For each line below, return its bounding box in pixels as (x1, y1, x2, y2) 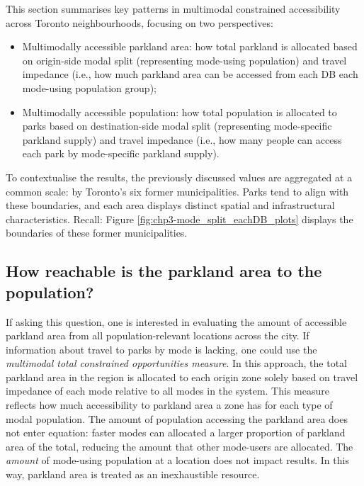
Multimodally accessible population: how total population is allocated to (22, 104, 337, 119)
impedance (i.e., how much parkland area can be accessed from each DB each (22, 67, 358, 81)
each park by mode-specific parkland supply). (22, 146, 220, 161)
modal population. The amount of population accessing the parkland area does (6, 411, 348, 426)
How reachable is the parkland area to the (6, 260, 322, 282)
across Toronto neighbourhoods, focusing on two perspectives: (6, 15, 273, 30)
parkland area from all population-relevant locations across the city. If (6, 328, 309, 343)
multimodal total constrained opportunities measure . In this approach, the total (6, 356, 347, 371)
